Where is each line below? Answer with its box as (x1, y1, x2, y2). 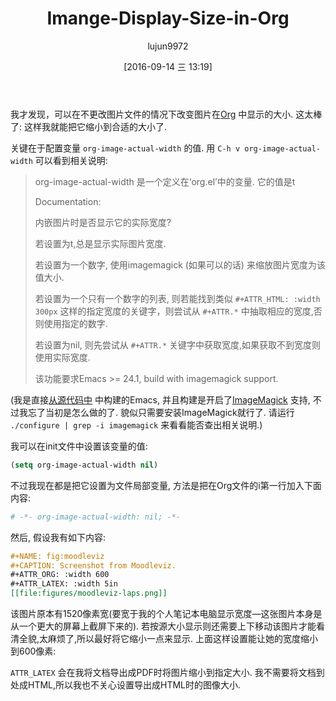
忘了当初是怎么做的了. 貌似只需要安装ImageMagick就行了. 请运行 (27, 406, 295, 418)
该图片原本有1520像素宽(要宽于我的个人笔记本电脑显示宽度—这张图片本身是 (10, 608, 323, 620)
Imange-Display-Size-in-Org (46, 7, 290, 30)
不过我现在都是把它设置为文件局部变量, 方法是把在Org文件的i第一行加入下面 (10, 479, 322, 491)
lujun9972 (147, 40, 189, 52)
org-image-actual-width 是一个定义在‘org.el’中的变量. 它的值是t (34, 175, 296, 187)
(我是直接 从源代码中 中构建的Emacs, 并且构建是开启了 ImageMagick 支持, (10, 393, 311, 406)
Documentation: (34, 195, 102, 207)
